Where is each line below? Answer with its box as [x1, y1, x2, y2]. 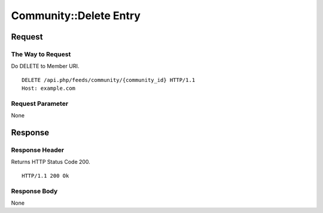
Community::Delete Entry [11, 9, 141, 22]
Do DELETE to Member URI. [11, 63, 80, 70]
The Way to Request [11, 50, 71, 58]
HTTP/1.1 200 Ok [22, 172, 69, 179]
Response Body [11, 187, 58, 195]
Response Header [11, 146, 65, 154]
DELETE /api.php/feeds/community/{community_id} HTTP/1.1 [22, 77, 196, 83]
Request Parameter [11, 99, 69, 108]
